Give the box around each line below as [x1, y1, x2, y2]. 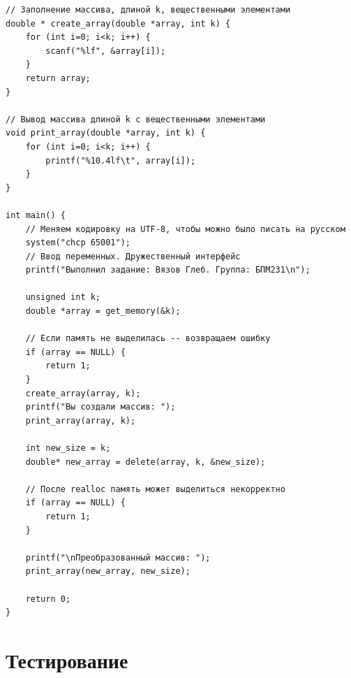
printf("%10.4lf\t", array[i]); [45, 155, 196, 166]
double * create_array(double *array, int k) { [6, 18, 231, 29]
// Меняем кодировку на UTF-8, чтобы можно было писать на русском [25, 224, 345, 234]
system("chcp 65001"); [25, 238, 130, 248]
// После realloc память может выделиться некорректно [25, 484, 285, 494]
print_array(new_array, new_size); [25, 566, 191, 577]
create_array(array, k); [25, 388, 141, 398]
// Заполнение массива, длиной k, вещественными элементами [6, 5, 291, 15]
